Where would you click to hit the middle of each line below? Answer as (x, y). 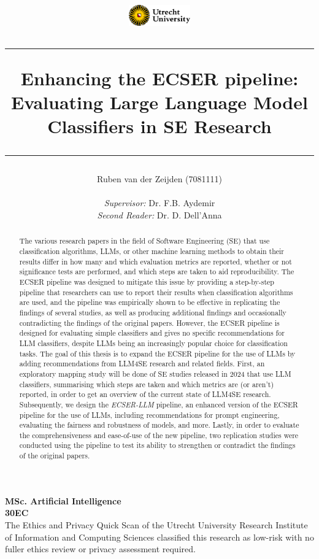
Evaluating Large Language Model (159, 102)
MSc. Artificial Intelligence (63, 500)
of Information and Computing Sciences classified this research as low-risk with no (159, 537)
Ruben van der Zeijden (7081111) (159, 179)
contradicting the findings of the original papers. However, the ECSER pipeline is (149, 322)
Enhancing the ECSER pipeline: (159, 78)
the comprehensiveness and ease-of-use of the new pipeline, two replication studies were (159, 435)
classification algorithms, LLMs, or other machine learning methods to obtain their (152, 251)
